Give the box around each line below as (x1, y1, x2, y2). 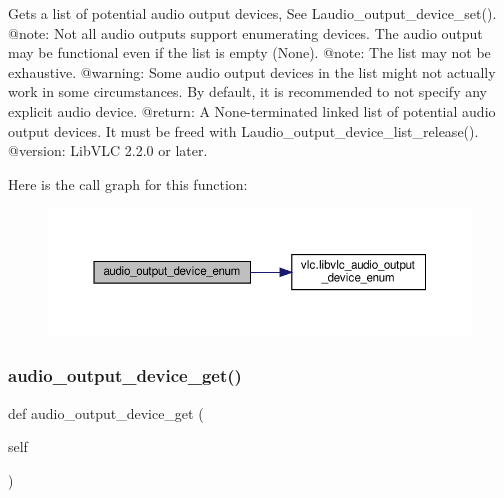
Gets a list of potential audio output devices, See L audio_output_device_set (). (8, 3, 497, 23)
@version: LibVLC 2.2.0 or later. (8, 140, 208, 161)
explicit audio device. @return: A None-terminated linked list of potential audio (8, 100, 496, 121)
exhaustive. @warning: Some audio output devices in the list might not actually (8, 61, 496, 82)
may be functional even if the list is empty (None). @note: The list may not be (8, 42, 491, 63)
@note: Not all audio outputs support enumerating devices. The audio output (8, 22, 483, 43)
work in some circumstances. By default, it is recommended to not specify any (8, 81, 487, 102)
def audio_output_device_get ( (8, 402, 204, 423)
